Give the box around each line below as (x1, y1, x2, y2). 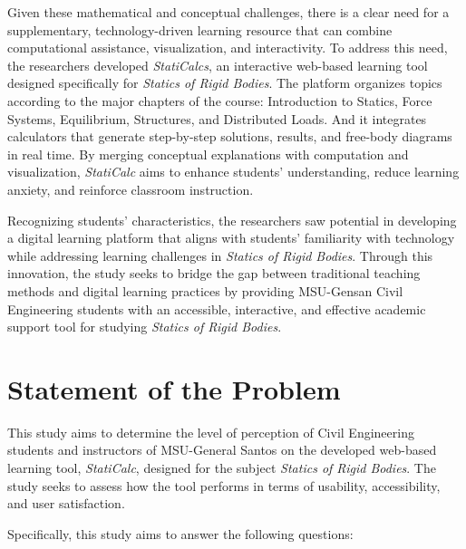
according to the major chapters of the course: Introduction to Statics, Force (7, 91, 432, 110)
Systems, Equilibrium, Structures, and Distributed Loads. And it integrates (7, 109, 427, 128)
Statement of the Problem (7, 370, 341, 407)
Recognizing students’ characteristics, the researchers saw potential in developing (7, 210, 457, 229)
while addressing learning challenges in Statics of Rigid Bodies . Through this (7, 246, 433, 265)
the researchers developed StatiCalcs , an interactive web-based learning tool (7, 55, 428, 74)
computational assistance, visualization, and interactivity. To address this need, (7, 38, 448, 57)
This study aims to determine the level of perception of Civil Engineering (7, 422, 414, 441)
